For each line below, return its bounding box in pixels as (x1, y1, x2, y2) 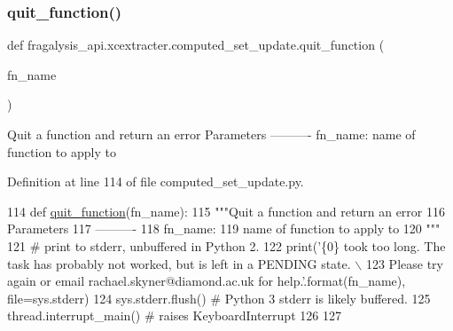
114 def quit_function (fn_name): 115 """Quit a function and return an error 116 (7, 201, 445, 220)
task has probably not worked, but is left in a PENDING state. (7, 254, 351, 272)
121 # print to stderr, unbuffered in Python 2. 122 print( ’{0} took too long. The (7, 236, 446, 255)
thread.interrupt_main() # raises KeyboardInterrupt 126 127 (7, 306, 341, 325)
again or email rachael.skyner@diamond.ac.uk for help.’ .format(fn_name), (7, 272, 406, 290)
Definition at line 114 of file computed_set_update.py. (7, 172, 304, 191)
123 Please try (365, 254, 443, 272)
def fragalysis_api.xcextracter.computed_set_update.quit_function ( (7, 35, 385, 54)
